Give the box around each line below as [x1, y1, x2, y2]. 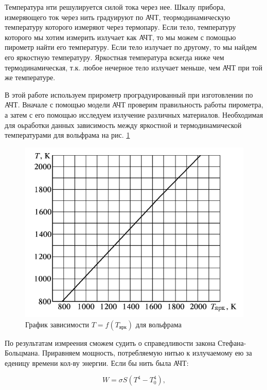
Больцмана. [5, 347, 40, 358]
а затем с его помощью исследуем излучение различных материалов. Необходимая [5, 109, 263, 120]
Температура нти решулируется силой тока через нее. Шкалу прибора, [5, 2, 225, 12]
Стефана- [218, 337, 246, 348]
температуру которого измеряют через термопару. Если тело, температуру [5, 22, 236, 32]
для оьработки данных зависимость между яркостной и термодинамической [5, 119, 242, 130]
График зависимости [25, 319, 90, 329]
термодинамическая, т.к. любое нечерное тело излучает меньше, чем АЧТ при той [5, 62, 262, 72]
